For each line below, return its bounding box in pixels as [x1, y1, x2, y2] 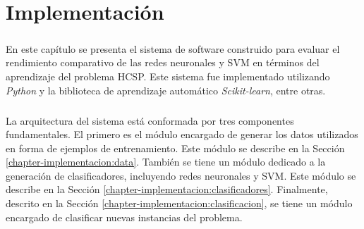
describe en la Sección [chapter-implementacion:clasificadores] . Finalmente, [6, 182, 328, 197]
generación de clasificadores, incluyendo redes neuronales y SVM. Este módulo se [6, 168, 356, 182]
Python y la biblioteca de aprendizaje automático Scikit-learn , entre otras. [6, 82, 326, 97]
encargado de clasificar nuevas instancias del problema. [6, 209, 243, 224]
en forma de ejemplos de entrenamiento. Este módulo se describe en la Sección [6, 140, 345, 155]
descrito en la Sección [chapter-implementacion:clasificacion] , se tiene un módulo [6, 196, 353, 211]
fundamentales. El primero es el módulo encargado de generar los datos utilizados [6, 127, 358, 142]
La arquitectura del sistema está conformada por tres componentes [6, 113, 294, 128]
